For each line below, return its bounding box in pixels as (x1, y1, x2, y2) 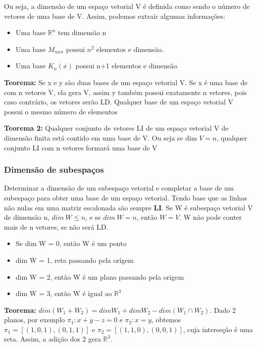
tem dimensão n (58, 27, 106, 38)
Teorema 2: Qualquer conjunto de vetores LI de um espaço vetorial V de (4, 123, 229, 133)
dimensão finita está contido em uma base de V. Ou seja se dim (4, 132, 197, 143)
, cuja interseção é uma (183, 324, 253, 334)
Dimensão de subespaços (4, 163, 104, 176)
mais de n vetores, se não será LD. (4, 221, 108, 232)
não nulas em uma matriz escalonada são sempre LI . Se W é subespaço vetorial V (4, 202, 253, 212)
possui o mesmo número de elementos (4, 106, 118, 116)
